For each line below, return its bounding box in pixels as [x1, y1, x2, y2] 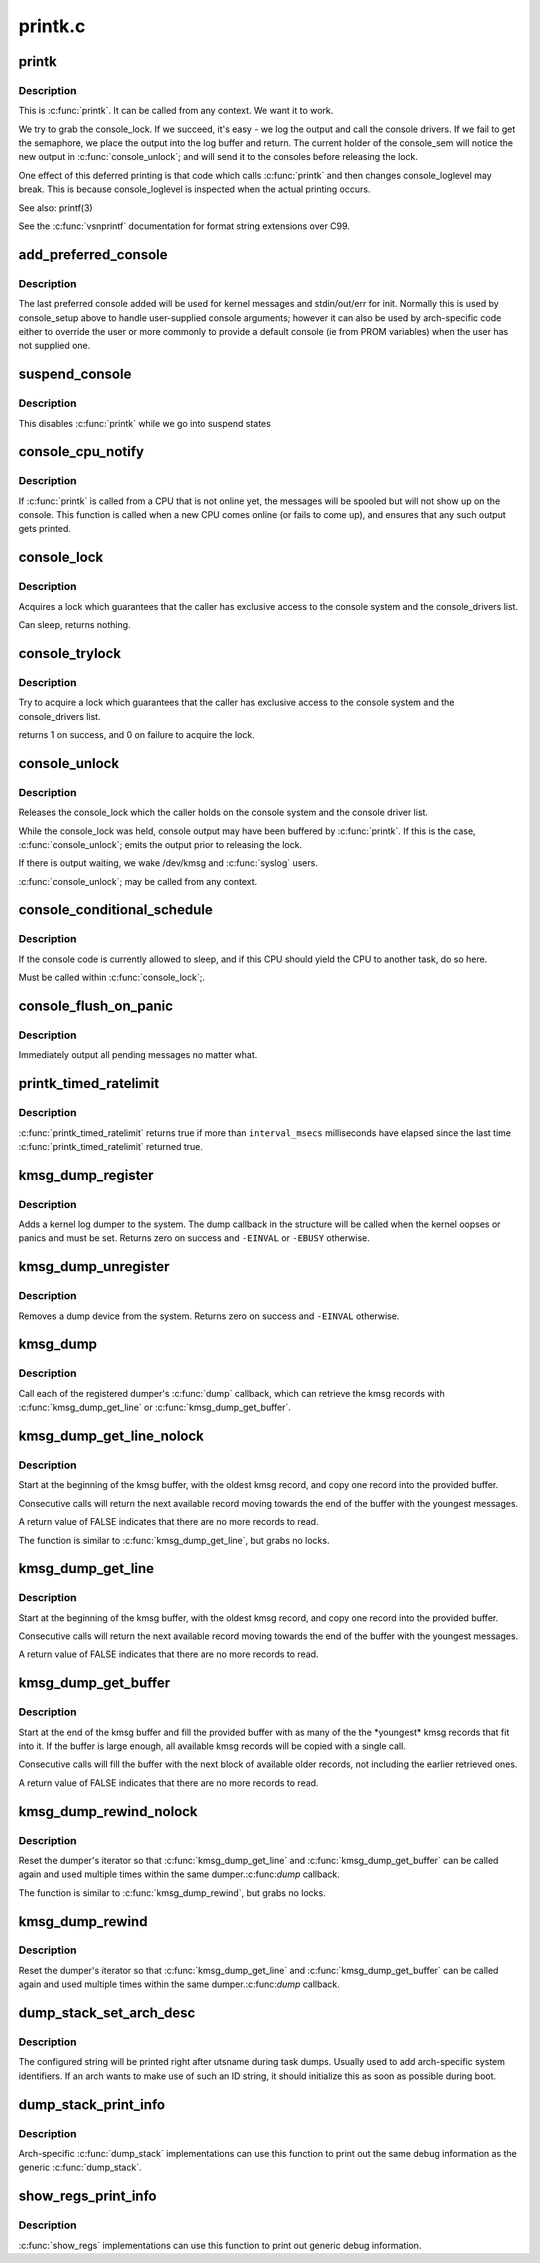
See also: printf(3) [18, 201, 94, 214]
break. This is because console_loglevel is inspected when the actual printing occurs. [18, 183, 371, 195]
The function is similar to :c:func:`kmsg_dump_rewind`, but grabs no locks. [18, 1886, 326, 1899]
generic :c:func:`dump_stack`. [18, 2161, 142, 2174]
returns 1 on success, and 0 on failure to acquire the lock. [18, 728, 255, 740]
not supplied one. [18, 340, 91, 352]
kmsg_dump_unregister [18, 1258, 170, 1275]
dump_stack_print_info [18, 2096, 165, 2113]
